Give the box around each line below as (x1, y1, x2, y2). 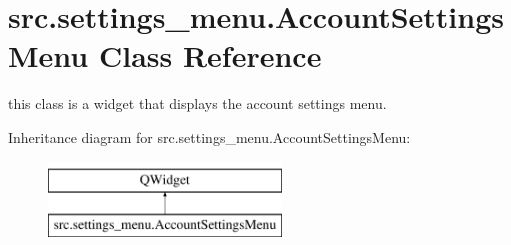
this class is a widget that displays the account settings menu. (8, 93, 387, 114)
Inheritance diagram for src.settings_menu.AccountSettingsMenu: (8, 126, 411, 147)
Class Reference (98, 35, 322, 76)
